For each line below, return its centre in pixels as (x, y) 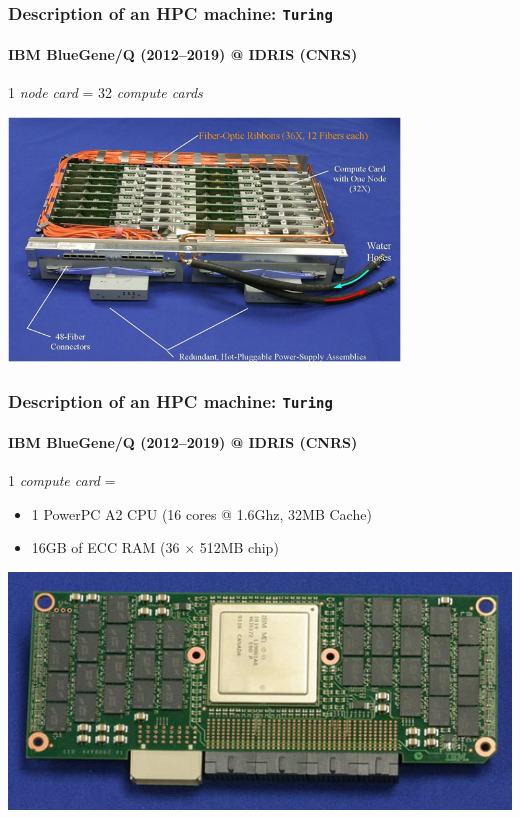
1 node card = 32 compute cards (105, 92)
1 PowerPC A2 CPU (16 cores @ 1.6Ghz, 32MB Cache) (201, 513)
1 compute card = (62, 480)
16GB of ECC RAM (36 (105, 547)
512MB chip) (239, 547)
